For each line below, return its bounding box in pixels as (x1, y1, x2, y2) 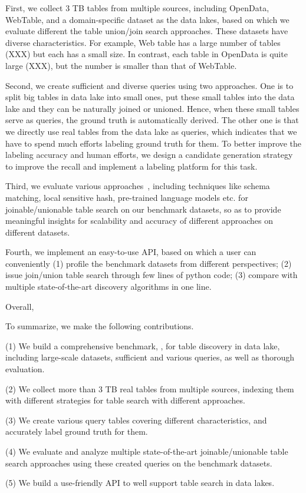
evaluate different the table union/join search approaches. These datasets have (5, 25, 288, 37)
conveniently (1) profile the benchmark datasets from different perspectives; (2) (5, 257, 292, 269)
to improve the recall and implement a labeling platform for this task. (5, 160, 258, 172)
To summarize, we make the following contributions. (5, 320, 194, 332)
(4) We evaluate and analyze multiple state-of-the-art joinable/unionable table (5, 445, 288, 457)
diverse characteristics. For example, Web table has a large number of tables (5, 36, 281, 48)
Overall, (5, 300, 34, 312)
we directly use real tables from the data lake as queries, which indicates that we (5, 125, 297, 137)
